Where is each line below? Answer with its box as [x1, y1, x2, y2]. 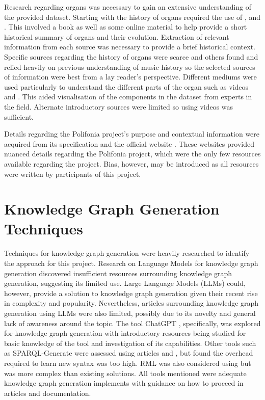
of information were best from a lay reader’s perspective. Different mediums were [4, 71, 257, 82]
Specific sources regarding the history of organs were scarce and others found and [4, 51, 258, 62]
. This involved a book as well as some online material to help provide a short [4, 21, 247, 32]
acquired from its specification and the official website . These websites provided [4, 138, 254, 149]
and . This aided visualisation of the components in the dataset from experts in [4, 91, 252, 102]
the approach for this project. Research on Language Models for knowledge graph [4, 258, 258, 268]
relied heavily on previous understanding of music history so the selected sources [4, 61, 255, 72]
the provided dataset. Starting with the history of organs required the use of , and [4, 11, 261, 22]
